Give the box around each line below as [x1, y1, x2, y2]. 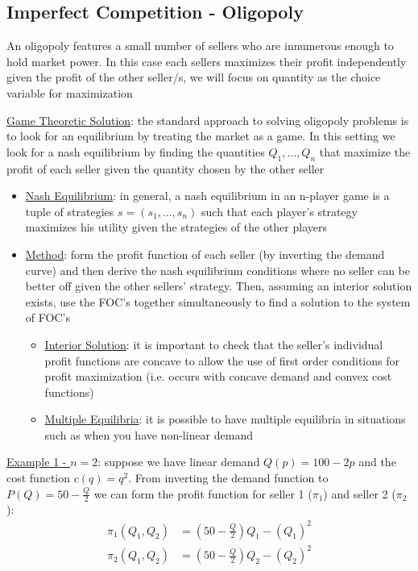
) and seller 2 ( [323, 485, 396, 502]
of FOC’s [25, 309, 70, 326]
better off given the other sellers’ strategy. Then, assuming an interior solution [25, 277, 412, 294]
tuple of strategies [25, 202, 114, 219]
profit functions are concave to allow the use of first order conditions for [44, 352, 399, 369]
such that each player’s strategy [201, 202, 358, 219]
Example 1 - [6, 453, 67, 470]
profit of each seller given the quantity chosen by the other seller [6, 160, 325, 177]
